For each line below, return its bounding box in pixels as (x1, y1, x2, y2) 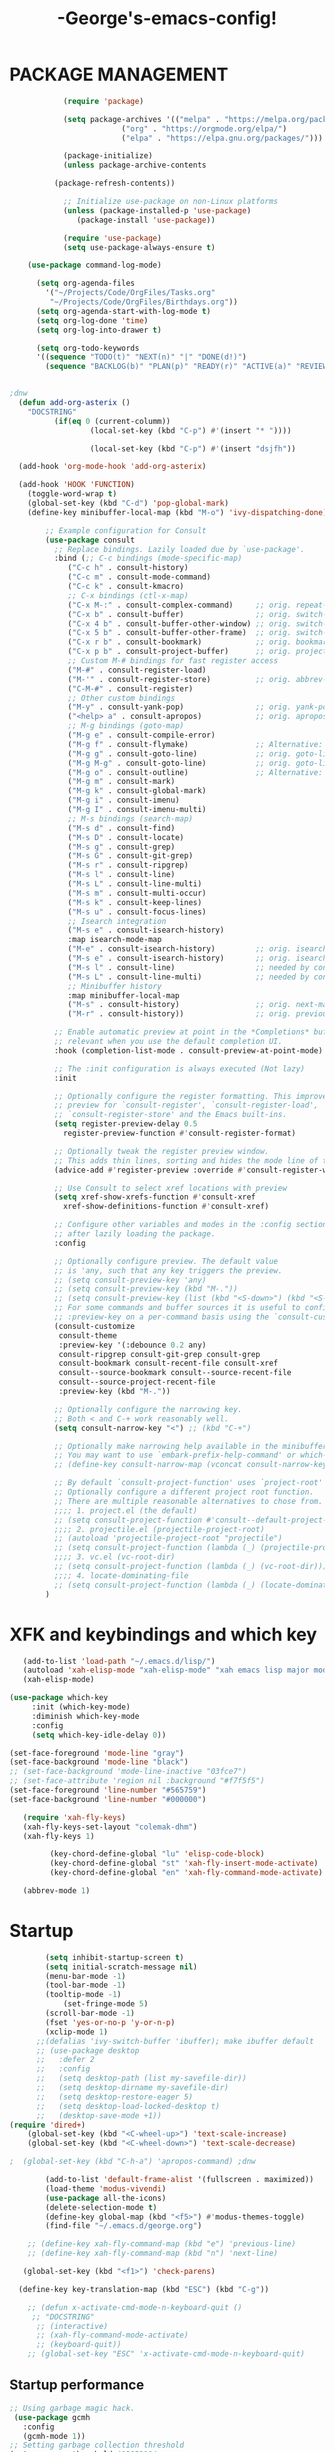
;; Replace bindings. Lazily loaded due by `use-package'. (53, 544, 306, 554)
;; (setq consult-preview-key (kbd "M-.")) (53, 1284, 239, 1294)
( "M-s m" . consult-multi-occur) (67, 888, 207, 898)
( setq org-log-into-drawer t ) (35, 325, 162, 335)
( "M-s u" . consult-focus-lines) (67, 907, 207, 917)
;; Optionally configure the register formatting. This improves (53, 1091, 332, 1101)
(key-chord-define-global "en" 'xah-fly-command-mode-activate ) (49, 1868, 324, 1878)
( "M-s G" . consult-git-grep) (67, 851, 194, 861)
